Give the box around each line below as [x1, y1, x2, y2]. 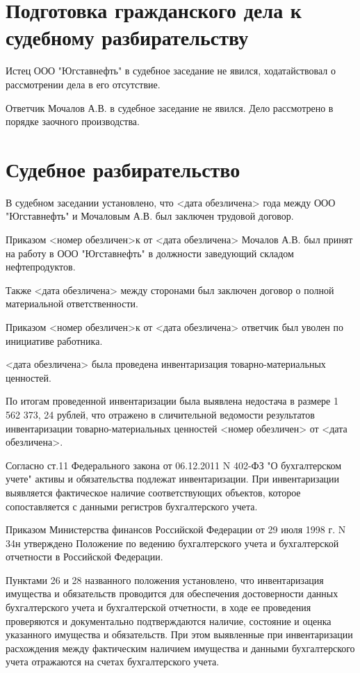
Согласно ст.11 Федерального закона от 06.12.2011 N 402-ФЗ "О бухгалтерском [6, 457, 342, 472]
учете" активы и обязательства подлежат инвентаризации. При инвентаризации [6, 471, 340, 486]
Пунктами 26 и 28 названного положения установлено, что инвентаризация [6, 572, 324, 587]
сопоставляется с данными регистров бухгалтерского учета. [6, 498, 258, 513]
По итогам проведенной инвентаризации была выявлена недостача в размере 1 [6, 394, 338, 408]
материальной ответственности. [6, 296, 138, 311]
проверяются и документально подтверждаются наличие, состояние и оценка [6, 613, 332, 628]
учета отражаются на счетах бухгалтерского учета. [6, 654, 220, 669]
